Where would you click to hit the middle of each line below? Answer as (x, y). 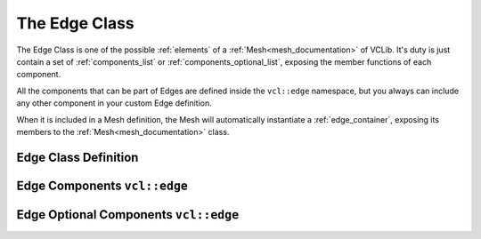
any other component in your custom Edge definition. (114, 103)
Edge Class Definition (77, 157)
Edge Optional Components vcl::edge (128, 215)
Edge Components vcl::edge (102, 185)
